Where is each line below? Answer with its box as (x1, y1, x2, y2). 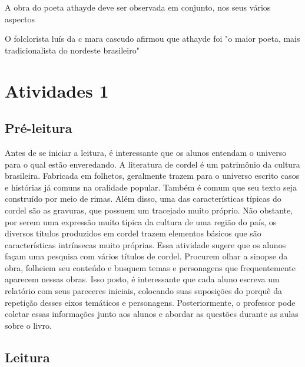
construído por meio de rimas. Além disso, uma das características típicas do (5, 192, 281, 205)
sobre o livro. (5, 319, 52, 331)
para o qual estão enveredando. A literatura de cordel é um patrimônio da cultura (5, 158, 300, 170)
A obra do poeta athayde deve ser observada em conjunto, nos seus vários (5, 1, 271, 13)
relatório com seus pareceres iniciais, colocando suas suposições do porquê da (5, 285, 283, 297)
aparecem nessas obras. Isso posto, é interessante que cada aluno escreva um (5, 273, 280, 285)
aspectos (5, 12, 35, 25)
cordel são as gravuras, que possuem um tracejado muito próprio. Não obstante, (5, 203, 293, 216)
